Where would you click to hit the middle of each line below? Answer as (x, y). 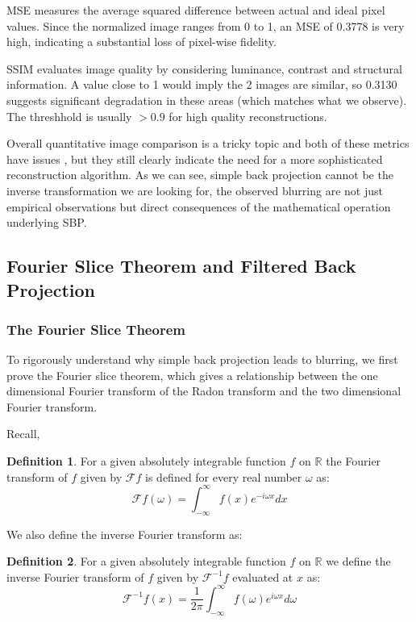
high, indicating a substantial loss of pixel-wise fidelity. (141, 42)
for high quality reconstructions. (248, 116)
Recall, (23, 434)
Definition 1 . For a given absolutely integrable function (146, 461)
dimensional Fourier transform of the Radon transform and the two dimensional (204, 391)
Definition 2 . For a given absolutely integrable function (146, 561)
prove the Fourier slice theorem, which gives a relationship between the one (192, 375)
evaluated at (263, 576)
